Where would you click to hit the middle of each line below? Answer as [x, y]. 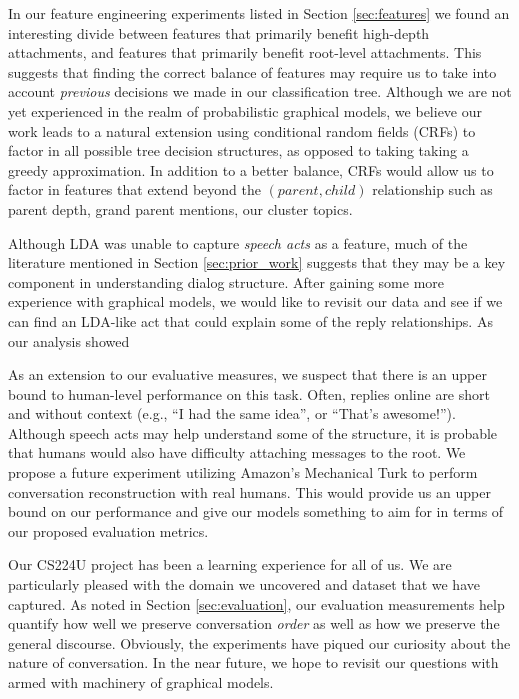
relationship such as [432, 189]
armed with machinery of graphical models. [141, 682]
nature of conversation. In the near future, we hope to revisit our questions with [253, 662]
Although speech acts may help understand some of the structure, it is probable [253, 432]
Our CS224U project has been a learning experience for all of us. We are [230, 564]
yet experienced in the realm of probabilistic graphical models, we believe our [245, 110]
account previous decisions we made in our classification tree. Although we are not [260, 91]
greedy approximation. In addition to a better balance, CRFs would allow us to [251, 169]
